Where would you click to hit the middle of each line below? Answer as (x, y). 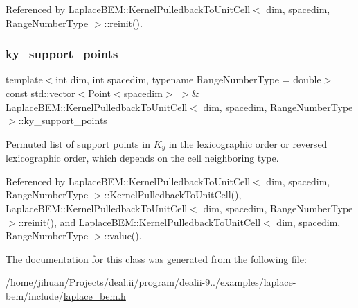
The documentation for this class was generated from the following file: (156, 258)
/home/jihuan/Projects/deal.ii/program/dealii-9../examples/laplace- (151, 282)
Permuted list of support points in (78, 143)
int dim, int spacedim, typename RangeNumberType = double (188, 79)
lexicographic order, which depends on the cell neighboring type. (142, 158)
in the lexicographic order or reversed (248, 143)
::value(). (123, 236)
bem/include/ (35, 295)
